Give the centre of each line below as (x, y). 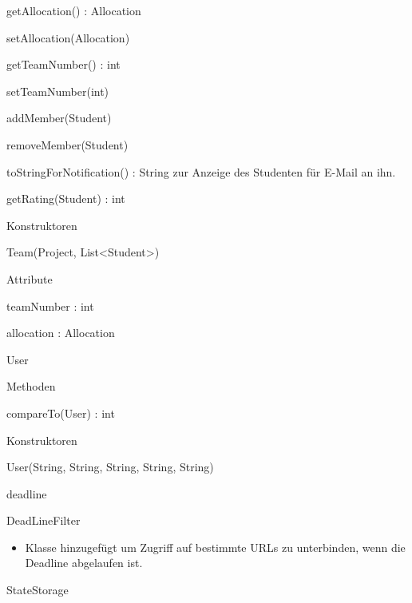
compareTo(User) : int (61, 413)
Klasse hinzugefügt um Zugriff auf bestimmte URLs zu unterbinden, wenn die (215, 547)
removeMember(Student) (67, 144)
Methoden (31, 386)
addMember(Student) (59, 118)
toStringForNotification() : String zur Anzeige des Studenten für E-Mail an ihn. (201, 171)
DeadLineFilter (44, 520)
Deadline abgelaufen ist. (84, 563)
